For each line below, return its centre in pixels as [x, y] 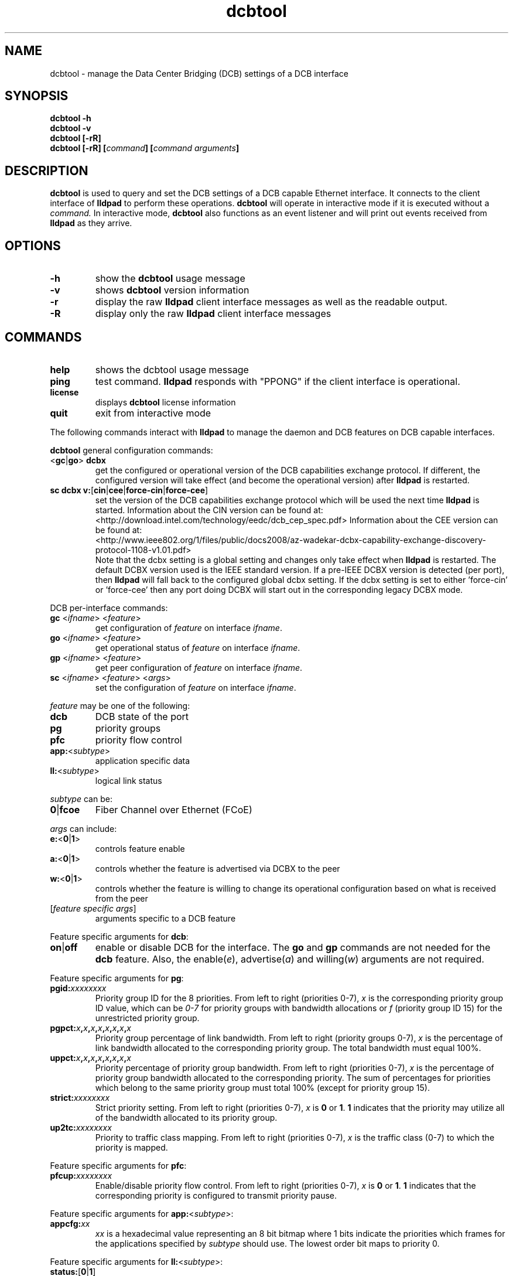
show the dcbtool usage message [170, 279]
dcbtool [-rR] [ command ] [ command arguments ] [145, 148]
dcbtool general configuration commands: [131, 450]
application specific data [143, 760]
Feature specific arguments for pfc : [118, 1165]
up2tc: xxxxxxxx [81, 1127]
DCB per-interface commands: [109, 608]
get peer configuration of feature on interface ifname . [199, 667]
